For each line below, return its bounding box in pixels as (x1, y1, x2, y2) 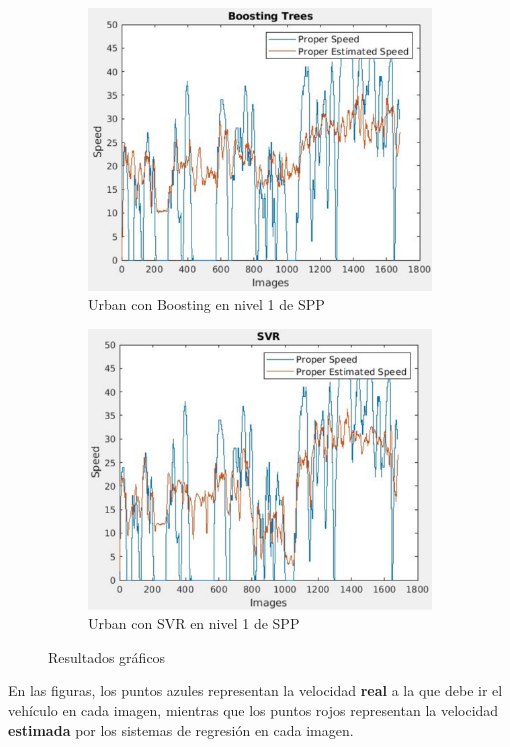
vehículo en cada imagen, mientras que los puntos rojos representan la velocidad (8, 699, 499, 720)
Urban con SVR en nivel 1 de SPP (88, 613, 300, 634)
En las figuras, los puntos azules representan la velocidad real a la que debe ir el (8, 680, 503, 701)
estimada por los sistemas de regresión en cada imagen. (8, 719, 354, 740)
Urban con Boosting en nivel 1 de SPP (88, 294, 325, 315)
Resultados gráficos (48, 646, 166, 667)
